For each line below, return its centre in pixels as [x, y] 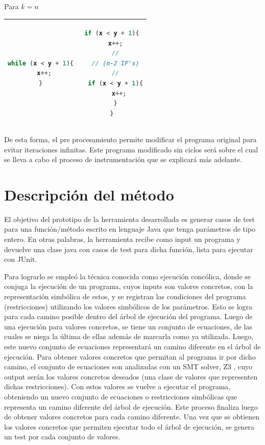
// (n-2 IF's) [115, 63]
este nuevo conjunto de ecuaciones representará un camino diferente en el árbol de [132, 346]
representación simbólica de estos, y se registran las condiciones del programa [125, 296]
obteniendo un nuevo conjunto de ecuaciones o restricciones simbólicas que [121, 396]
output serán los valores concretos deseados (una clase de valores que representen [131, 376]
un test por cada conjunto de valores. [62, 437]
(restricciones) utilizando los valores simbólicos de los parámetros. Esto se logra [128, 306]
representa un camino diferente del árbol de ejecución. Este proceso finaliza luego [131, 406]
